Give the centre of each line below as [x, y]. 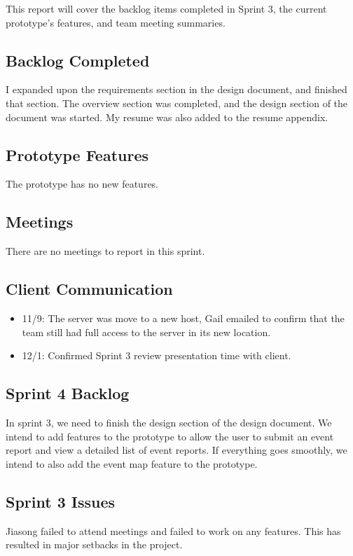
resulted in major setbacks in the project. [94, 544]
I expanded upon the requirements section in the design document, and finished [176, 89]
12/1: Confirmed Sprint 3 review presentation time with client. [157, 355]
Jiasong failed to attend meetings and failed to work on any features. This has [173, 530]
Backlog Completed [78, 60]
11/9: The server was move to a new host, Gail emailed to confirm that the [183, 318]
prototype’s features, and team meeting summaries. [116, 22]
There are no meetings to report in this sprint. [105, 251]
